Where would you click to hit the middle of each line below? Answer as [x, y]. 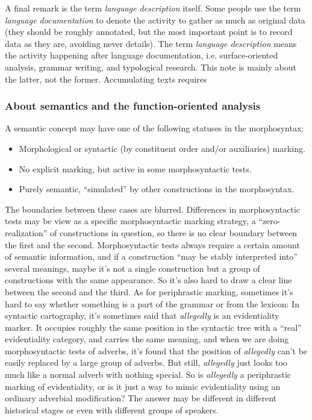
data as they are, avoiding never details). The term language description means [151, 43]
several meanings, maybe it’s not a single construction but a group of [133, 268]
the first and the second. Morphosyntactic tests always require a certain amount [152, 244]
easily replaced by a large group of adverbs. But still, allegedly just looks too [146, 362]
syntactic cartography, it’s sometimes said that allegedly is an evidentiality [142, 315]
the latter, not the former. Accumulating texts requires [106, 79]
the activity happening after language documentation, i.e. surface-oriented [142, 55]
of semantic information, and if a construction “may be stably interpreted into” [151, 256]
